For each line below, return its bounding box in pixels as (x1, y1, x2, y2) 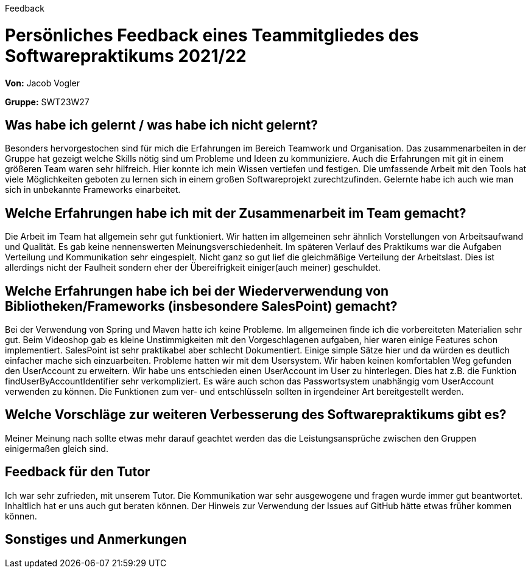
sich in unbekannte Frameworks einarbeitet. (5, 184, 181, 195)
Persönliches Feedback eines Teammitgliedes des (5, 24, 419, 46)
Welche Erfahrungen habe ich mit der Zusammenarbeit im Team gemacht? (5, 205, 466, 221)
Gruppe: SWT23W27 (5, 96, 90, 107)
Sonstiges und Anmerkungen (5, 532, 187, 547)
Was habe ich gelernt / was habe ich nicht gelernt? (5, 117, 318, 133)
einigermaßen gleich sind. (5, 443, 108, 454)
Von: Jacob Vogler (5, 77, 80, 88)
